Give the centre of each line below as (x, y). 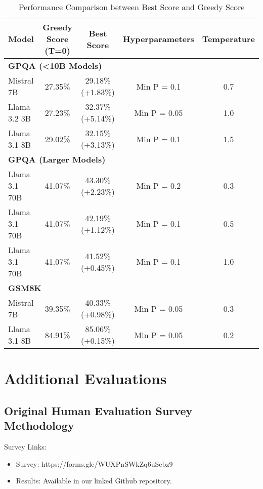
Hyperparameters (159, 39)
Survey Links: (25, 446)
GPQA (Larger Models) (57, 159)
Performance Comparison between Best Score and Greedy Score (131, 7)
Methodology (39, 425)
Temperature (228, 39)
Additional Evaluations (85, 378)
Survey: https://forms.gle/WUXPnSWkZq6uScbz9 (94, 463)
